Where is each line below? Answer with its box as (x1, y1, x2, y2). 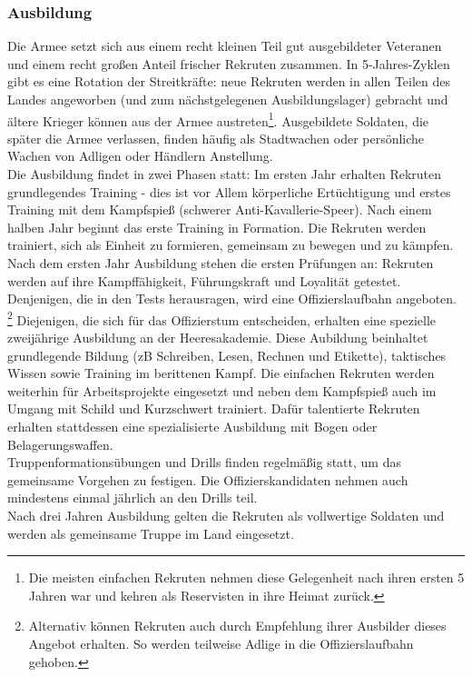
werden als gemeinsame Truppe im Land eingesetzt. (7, 523, 294, 543)
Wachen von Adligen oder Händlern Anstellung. (7, 146, 273, 165)
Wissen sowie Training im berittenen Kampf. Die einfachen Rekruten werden (7, 363, 435, 383)
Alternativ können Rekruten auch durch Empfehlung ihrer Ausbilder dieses (28, 616, 447, 635)
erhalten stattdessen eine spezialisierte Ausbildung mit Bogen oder (7, 417, 378, 435)
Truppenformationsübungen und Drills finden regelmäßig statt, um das (7, 453, 401, 472)
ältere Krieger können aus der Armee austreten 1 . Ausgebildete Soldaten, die (7, 108, 429, 130)
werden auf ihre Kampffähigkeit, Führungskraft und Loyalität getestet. (7, 271, 401, 290)
